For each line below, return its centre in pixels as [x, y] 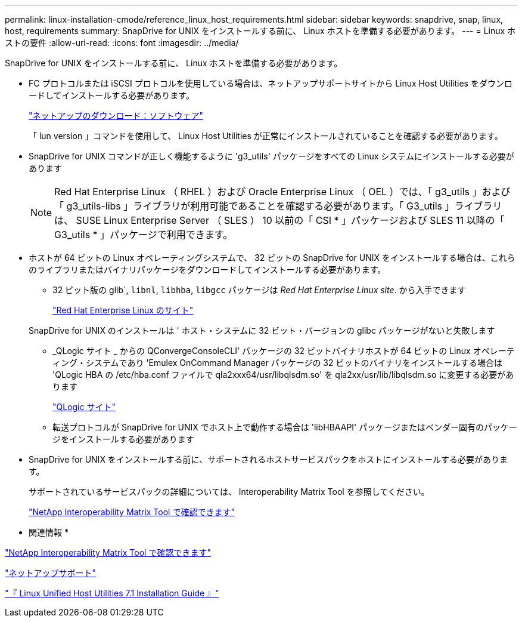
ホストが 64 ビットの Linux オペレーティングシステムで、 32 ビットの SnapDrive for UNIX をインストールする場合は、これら [272, 258]
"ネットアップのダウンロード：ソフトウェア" [116, 116]
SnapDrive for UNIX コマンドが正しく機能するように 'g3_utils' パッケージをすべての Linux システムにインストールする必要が [271, 156]
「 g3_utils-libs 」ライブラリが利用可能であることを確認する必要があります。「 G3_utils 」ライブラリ [278, 206]
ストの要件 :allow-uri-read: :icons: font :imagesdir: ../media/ [122, 43]
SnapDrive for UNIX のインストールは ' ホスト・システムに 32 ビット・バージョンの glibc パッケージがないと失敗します [262, 330]
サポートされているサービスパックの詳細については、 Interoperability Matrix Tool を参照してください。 [229, 492]
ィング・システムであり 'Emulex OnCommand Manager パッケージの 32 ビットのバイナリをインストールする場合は [277, 363]
